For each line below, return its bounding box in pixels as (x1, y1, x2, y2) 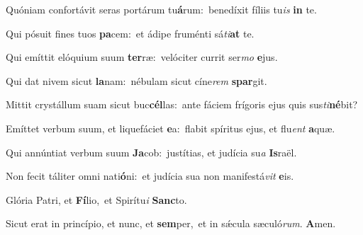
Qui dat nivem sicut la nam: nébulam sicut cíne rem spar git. (6, 73, 267, 88)
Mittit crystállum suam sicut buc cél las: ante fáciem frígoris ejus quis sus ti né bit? (6, 97, 358, 112)
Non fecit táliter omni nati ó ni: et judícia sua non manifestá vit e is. (6, 168, 294, 183)
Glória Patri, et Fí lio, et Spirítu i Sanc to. (6, 192, 187, 207)
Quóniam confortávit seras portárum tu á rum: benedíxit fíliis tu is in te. (6, 2, 317, 16)
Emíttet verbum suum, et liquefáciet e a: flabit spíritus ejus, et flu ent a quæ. (6, 120, 335, 135)
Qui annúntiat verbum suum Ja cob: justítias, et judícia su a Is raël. (6, 144, 297, 159)
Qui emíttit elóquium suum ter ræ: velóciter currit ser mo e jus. (6, 50, 278, 64)
